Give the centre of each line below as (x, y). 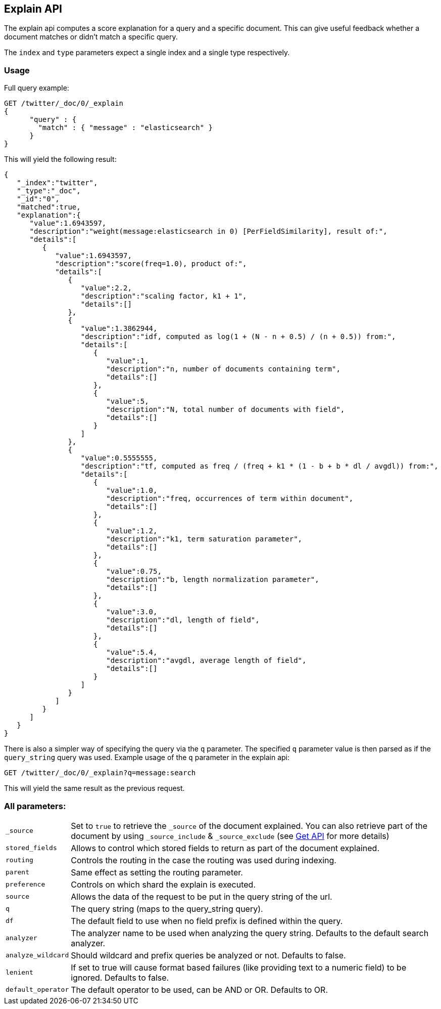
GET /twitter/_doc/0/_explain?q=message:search (100, 773)
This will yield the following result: (60, 159)
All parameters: (35, 806)
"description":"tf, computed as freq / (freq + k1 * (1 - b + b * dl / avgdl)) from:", (259, 466)
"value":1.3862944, (119, 329)
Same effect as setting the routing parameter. (157, 872)
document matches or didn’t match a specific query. (91, 37)
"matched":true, (49, 207)
